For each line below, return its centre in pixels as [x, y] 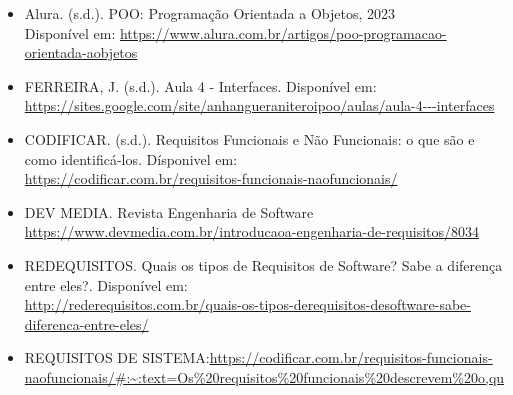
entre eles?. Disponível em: [106, 284]
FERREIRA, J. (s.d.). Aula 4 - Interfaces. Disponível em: [200, 85]
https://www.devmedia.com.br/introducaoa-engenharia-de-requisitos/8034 [252, 231]
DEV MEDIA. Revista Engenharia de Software [169, 211]
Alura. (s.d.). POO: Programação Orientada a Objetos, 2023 [209, 13]
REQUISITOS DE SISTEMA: [117, 357]
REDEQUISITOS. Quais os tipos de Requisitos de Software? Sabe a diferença [263, 264]
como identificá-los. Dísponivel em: [131, 158]
